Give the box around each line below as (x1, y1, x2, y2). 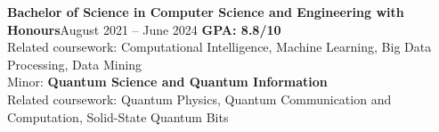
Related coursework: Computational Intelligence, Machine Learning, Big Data (7, 37, 432, 56)
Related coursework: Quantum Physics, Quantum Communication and (7, 89, 392, 108)
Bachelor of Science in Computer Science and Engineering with (7, 3, 404, 21)
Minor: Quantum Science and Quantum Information (7, 72, 328, 91)
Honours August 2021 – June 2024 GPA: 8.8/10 (7, 20, 281, 38)
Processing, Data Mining (7, 54, 142, 73)
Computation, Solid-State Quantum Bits (7, 107, 229, 126)
